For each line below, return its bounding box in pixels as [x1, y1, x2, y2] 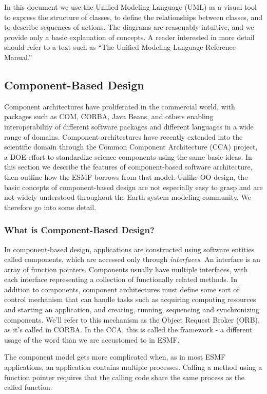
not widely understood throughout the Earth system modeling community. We [4, 192, 251, 202]
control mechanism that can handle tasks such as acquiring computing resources [4, 294, 256, 305]
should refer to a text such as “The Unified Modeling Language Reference [4, 42, 236, 52]
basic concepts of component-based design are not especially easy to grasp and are [4, 181, 263, 192]
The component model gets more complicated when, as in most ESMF [4, 351, 226, 362]
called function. [4, 382, 52, 392]
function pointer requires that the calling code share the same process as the [4, 371, 245, 382]
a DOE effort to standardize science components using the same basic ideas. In [4, 151, 252, 162]
